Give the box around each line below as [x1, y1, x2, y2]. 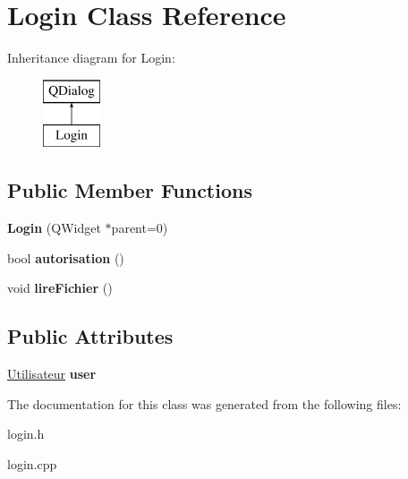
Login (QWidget [7, 218, 101, 237]
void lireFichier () [7, 278, 113, 297]
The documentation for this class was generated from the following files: [7, 394, 402, 413]
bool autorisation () [7, 248, 124, 267]
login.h [7, 424, 45, 443]
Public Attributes [7, 322, 174, 350]
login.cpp [7, 454, 57, 473]
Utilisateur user [7, 364, 97, 383]
